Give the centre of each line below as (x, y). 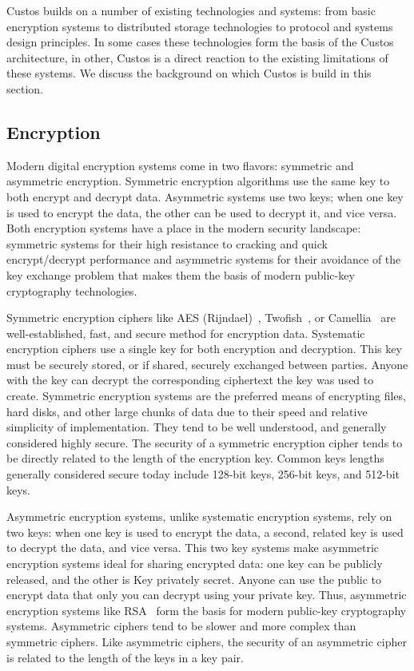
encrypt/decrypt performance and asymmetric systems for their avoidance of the (204, 259)
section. (25, 88)
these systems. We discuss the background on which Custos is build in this (189, 73)
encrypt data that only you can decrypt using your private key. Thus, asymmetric (207, 595)
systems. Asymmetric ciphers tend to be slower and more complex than (181, 626)
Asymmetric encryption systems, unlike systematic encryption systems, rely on (199, 516)
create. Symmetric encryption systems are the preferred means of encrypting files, (206, 396)
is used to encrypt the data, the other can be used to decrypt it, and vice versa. (202, 212)
